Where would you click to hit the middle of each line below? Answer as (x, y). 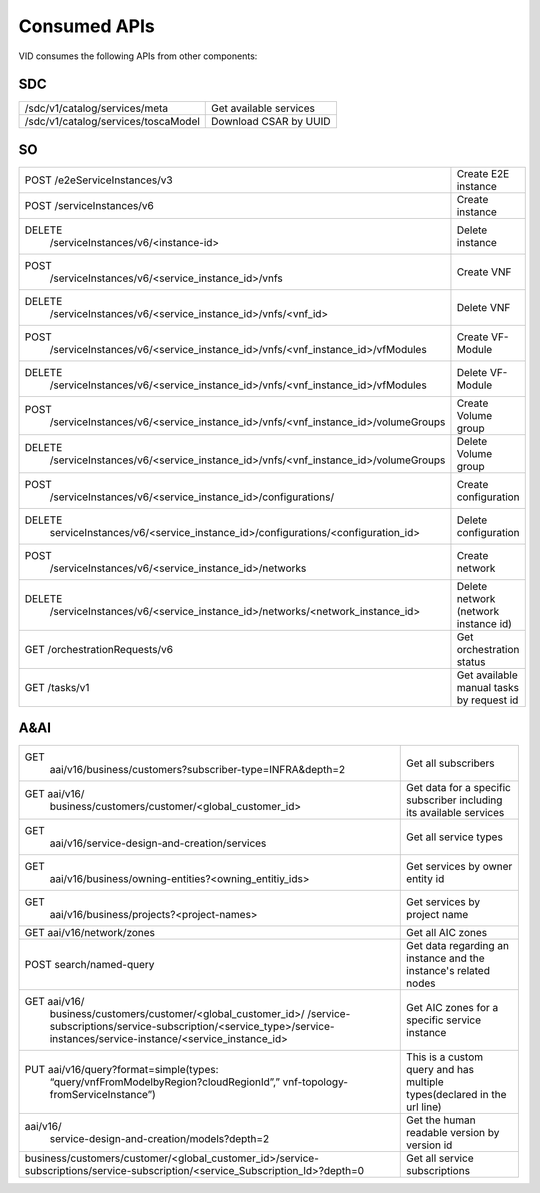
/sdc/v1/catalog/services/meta (96, 108)
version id (429, 1145)
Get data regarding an (458, 946)
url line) (424, 1107)
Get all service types (455, 837)
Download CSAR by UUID (271, 122)
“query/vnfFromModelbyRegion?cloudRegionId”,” (164, 1082)
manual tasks (488, 687)
